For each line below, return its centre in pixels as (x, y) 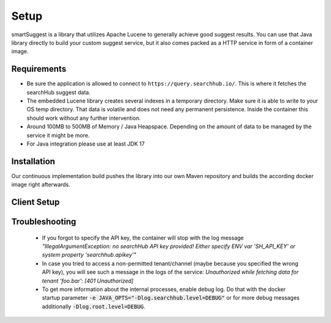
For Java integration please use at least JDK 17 (86, 144)
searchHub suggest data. (59, 92)
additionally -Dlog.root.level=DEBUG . (94, 306)
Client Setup (36, 202)
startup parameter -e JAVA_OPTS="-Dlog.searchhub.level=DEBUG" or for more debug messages (171, 298)
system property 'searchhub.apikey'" (89, 255)
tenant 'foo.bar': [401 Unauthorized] (88, 281)
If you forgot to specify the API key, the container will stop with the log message (143, 238)
